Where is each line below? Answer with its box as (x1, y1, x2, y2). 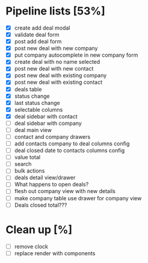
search (14, 160, 32, 168)
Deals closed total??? (14, 201, 67, 209)
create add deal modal (14, 24, 70, 31)
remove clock (14, 242, 49, 250)
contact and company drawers (14, 133, 91, 140)
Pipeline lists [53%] (5, 4, 106, 18)
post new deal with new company (14, 45, 98, 52)
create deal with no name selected (14, 59, 100, 66)
